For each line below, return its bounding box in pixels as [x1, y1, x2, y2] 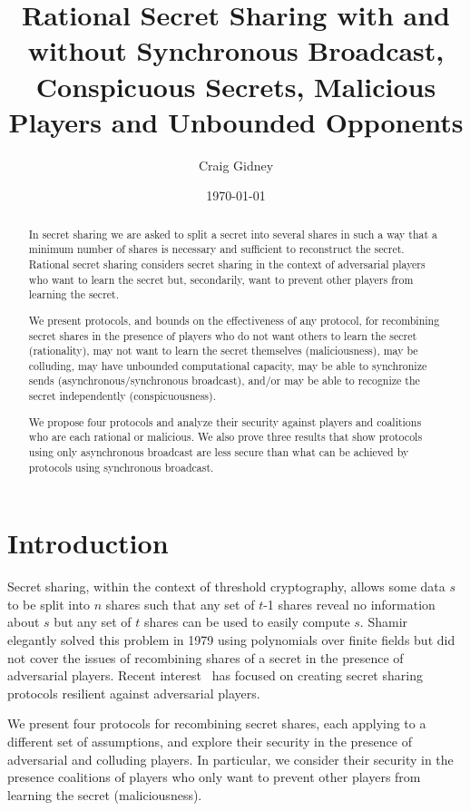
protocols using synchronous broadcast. [28, 459, 214, 474]
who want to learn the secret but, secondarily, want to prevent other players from [28, 271, 414, 287]
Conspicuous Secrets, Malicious [35, 67, 436, 104]
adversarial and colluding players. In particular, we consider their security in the [7, 749, 454, 768]
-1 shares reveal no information [263, 594, 436, 613]
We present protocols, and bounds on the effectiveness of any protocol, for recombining [28, 312, 440, 327]
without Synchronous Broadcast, [27, 32, 445, 69]
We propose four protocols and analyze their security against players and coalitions [28, 414, 422, 429]
